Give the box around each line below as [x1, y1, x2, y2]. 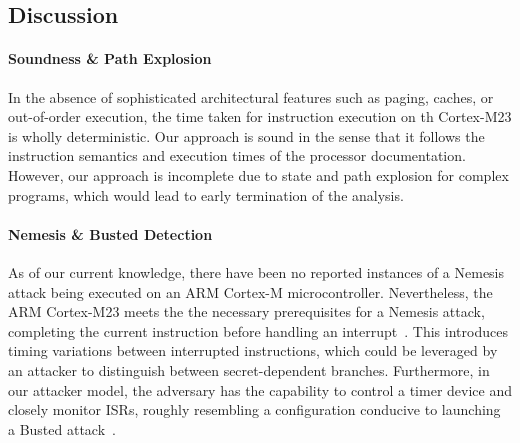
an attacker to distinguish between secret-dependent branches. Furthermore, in [8, 359, 490, 380]
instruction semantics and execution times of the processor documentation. [8, 145, 466, 166]
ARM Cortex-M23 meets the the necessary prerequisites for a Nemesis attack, [8, 301, 485, 322]
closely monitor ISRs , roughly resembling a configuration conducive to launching [8, 399, 501, 420]
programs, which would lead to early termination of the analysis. [8, 184, 404, 205]
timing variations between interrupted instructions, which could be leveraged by [8, 340, 498, 361]
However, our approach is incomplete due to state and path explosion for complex [8, 164, 509, 185]
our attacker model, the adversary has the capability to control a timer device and [8, 379, 512, 400]
